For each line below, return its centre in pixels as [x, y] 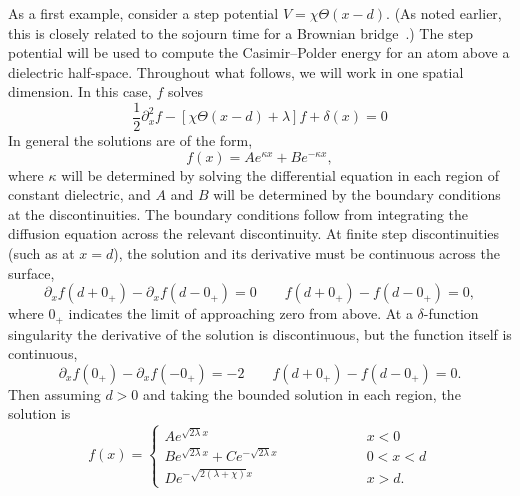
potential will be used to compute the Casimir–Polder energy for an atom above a [259, 52]
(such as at [41, 253]
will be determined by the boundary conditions [357, 194]
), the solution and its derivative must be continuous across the [306, 253]
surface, [31, 272]
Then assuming [54, 393]
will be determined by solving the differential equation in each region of [280, 174]
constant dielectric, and [79, 194]
